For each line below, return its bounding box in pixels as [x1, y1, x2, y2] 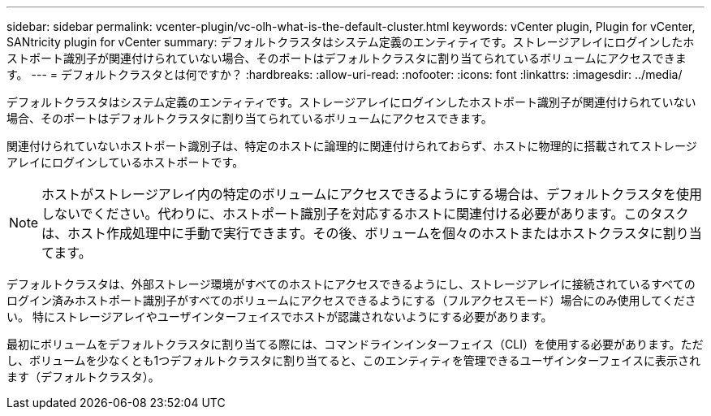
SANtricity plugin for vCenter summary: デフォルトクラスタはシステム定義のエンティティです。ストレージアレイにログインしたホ [6, 35, 695, 49]
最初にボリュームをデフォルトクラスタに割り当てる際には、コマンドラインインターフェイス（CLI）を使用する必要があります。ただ [6, 337, 704, 351]
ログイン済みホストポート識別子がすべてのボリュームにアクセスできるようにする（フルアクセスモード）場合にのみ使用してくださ [6, 293, 696, 307]
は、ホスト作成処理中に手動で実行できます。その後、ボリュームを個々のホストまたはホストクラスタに [41, 225, 663, 241]
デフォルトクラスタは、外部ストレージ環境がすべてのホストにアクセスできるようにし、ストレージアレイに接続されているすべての [6, 277, 696, 291]
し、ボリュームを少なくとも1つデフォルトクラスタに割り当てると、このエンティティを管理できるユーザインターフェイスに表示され [6, 353, 700, 367]
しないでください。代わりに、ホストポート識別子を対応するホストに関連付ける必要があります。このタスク [41, 206, 689, 222]
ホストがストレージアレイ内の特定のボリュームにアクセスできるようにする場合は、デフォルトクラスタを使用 [41, 186, 702, 202]
